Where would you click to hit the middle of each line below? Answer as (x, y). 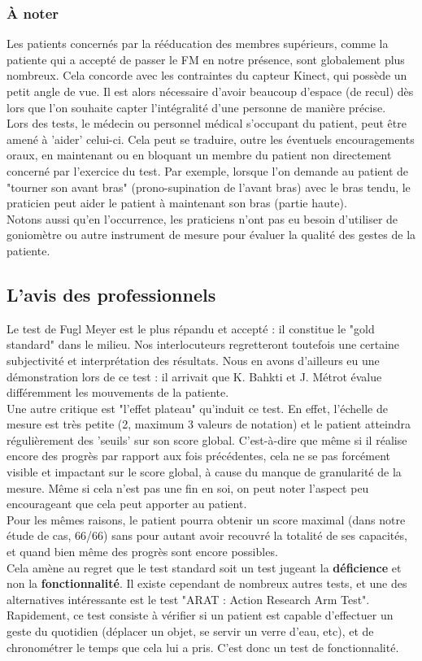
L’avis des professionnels (111, 294)
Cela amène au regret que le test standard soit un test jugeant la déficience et (204, 567)
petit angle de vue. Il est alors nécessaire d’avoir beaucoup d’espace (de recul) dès (210, 91)
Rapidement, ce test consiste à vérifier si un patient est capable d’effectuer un (200, 615)
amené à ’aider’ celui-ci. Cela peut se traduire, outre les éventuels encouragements (211, 139)
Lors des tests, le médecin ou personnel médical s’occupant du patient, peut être (207, 123)
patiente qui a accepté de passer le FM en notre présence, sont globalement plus (206, 59)
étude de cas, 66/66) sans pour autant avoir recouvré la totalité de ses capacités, (207, 535)
